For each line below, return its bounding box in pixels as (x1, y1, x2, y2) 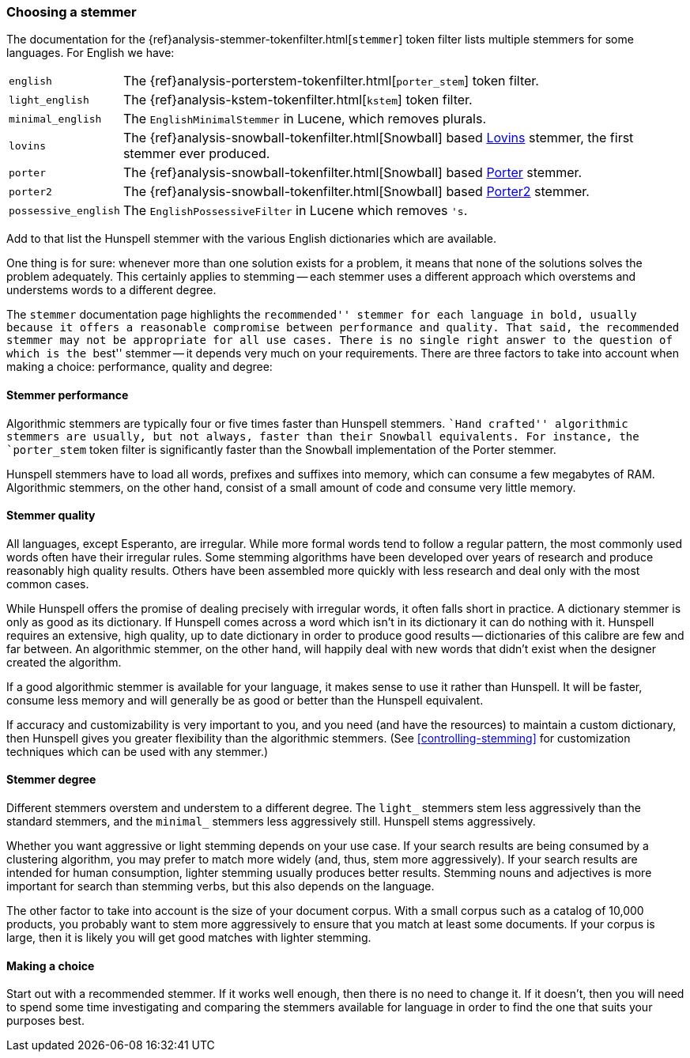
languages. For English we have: (6, 46, 175, 60)
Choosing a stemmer (6, 4, 137, 20)
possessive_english (9, 204, 120, 217)
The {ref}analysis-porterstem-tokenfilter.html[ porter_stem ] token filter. (123, 73, 539, 89)
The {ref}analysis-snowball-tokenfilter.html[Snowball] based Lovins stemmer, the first (123, 130, 634, 146)
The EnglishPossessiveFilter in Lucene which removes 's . (123, 202, 468, 219)
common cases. (6, 576, 89, 591)
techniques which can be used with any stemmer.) (6, 744, 269, 758)
